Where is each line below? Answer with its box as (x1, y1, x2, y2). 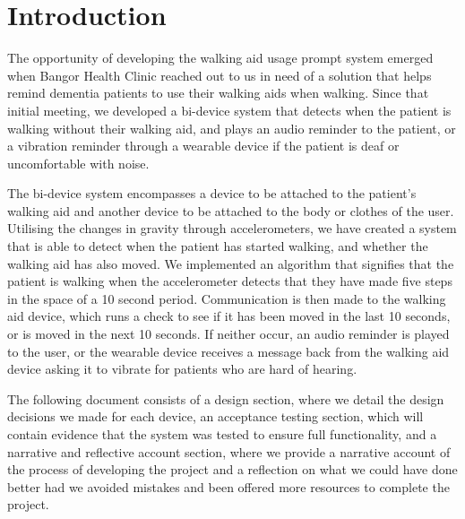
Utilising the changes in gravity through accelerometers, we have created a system (7, 219, 457, 238)
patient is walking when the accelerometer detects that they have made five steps (7, 272, 452, 290)
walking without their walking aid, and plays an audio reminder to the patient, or (7, 118, 456, 137)
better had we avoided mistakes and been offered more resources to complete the (7, 477, 450, 496)
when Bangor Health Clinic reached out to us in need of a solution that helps (7, 65, 432, 84)
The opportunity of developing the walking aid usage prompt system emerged (7, 48, 434, 67)
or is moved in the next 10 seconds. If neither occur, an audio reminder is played (7, 324, 450, 343)
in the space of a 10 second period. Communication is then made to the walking (7, 289, 446, 307)
